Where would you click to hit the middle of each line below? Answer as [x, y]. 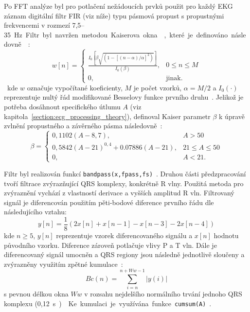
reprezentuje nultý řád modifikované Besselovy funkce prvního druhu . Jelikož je [124, 97]
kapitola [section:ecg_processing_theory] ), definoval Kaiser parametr [107, 116]
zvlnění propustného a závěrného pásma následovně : [83, 126]
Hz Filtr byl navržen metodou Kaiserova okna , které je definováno [121, 34]
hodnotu [226, 235]
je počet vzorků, [158, 87]
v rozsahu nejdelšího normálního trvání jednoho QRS [163, 294]
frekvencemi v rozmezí [37, 25]
